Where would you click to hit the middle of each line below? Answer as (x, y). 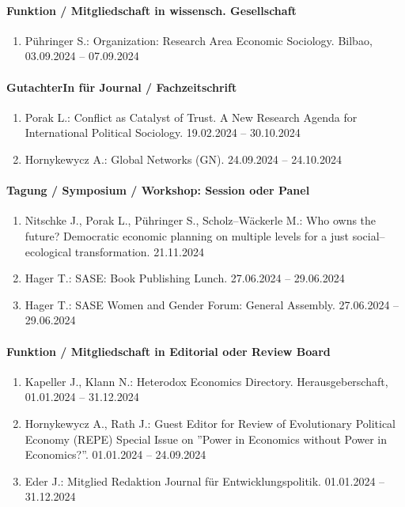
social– (369, 235)
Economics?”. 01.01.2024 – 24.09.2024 (115, 454)
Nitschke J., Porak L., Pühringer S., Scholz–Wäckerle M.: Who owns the (201, 220)
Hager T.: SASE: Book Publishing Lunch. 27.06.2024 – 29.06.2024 (185, 278)
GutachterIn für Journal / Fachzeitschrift (122, 87)
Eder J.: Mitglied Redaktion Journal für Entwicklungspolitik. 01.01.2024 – (205, 481)
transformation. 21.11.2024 (139, 251)
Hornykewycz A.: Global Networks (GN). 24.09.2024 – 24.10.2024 (183, 159)
